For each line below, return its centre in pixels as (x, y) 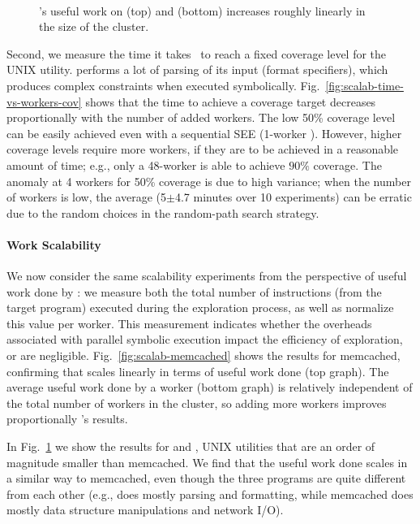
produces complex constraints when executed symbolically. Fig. (163, 85)
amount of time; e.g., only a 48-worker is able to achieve (146, 165)
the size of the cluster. (94, 26)
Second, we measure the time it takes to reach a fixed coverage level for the (197, 53)
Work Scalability (54, 244)
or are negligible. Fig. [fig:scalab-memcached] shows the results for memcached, (204, 355)
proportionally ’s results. (67, 419)
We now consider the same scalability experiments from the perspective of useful (207, 276)
